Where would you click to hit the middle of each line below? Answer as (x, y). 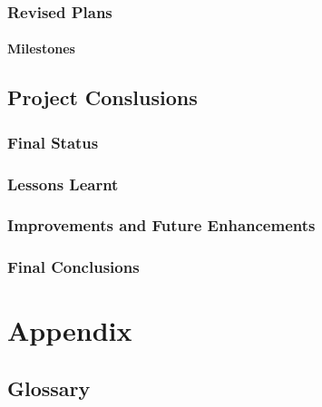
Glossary (49, 388)
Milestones (41, 48)
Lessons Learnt (63, 184)
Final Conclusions (73, 267)
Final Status (53, 142)
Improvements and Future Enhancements (161, 225)
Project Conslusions (102, 97)
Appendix (70, 330)
